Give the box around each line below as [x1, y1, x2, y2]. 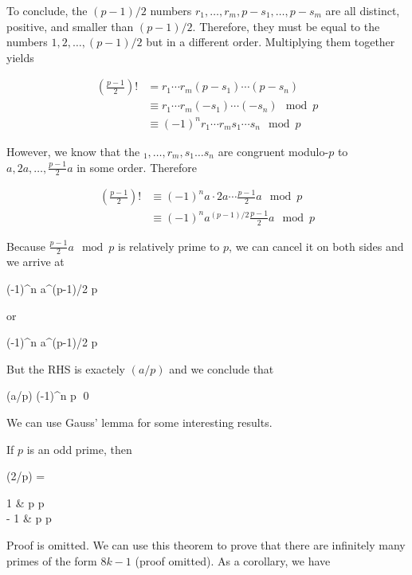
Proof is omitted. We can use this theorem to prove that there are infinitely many [6, 536, 406, 553]
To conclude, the [6, 2, 88, 18]
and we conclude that [169, 360, 274, 377]
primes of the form [6, 552, 97, 569]
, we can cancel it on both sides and [229, 237, 404, 254]
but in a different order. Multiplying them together [146, 33, 395, 50]
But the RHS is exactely [6, 360, 126, 377]
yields [6, 49, 34, 65]
